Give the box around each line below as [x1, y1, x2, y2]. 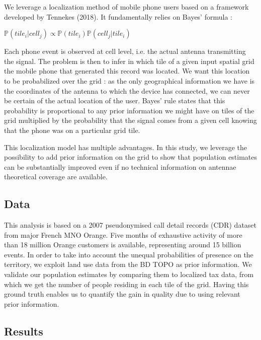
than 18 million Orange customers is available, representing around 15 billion [4, 239, 241, 250]
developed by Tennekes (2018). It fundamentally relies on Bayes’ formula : [4, 11, 232, 22]
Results [4, 323, 43, 338]
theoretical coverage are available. [4, 171, 108, 182]
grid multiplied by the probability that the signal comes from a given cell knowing [4, 115, 257, 125]
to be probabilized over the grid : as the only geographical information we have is [4, 75, 255, 86]
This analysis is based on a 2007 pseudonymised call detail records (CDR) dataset [4, 220, 257, 230]
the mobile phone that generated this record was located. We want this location [4, 65, 250, 76]
